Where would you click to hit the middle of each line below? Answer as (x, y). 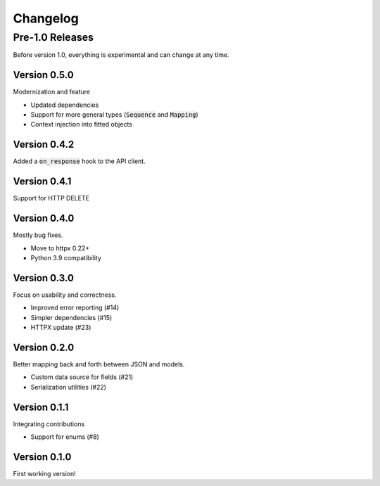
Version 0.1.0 (42, 457)
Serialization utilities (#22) (69, 387)
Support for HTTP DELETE (51, 198)
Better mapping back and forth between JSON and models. (99, 364)
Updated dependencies (65, 105)
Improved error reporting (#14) (75, 308)
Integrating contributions (49, 424)
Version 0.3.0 (43, 278)
